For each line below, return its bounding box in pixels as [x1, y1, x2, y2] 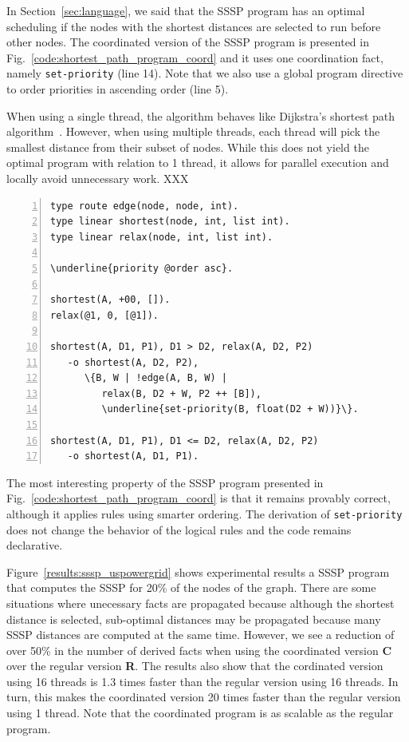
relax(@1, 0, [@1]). [50, 309, 159, 321]
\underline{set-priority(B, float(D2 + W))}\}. [101, 403, 359, 415]
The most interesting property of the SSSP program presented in [6, 474, 324, 490]
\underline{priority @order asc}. [50, 262, 234, 274]
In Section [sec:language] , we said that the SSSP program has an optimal [6, 2, 365, 18]
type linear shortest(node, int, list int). [50, 216, 290, 228]
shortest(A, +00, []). [50, 294, 171, 306]
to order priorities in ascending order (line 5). [6, 81, 229, 97]
